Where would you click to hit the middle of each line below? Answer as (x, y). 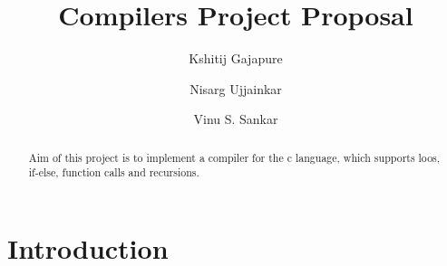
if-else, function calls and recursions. (114, 172)
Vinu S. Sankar (236, 119)
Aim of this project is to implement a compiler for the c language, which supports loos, (234, 157)
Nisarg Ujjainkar (236, 88)
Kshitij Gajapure (236, 58)
